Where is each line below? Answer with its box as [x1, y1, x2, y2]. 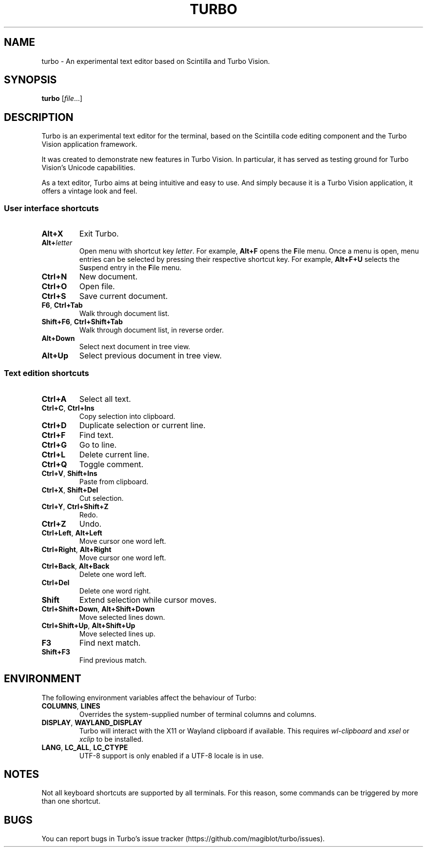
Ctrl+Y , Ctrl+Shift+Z [41, 502, 109, 511]
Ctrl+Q [41, 459, 67, 469]
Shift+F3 [41, 647, 70, 656]
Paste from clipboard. [79, 477, 149, 486]
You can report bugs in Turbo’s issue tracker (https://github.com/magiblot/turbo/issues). [41, 834, 325, 843]
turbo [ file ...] [41, 94, 82, 103]
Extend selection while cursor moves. [79, 594, 217, 605]
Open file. [79, 281, 115, 292]
